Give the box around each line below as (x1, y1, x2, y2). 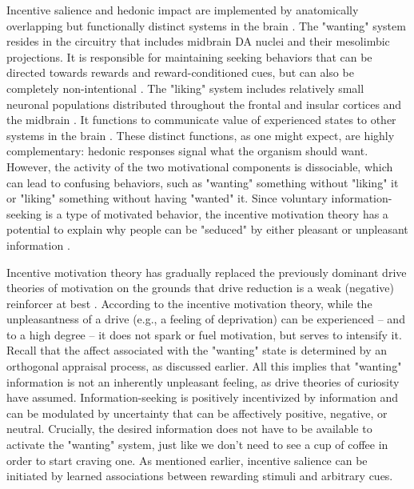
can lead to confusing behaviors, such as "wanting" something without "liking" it (6, 174, 399, 190)
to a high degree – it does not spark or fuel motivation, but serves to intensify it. (6, 326, 402, 343)
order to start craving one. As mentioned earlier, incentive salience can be (6, 451, 368, 468)
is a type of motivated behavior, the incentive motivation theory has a (45, 205, 388, 222)
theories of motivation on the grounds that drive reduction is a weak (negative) (6, 279, 394, 296)
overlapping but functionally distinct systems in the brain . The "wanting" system (6, 17, 406, 34)
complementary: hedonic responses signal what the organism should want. (6, 142, 368, 159)
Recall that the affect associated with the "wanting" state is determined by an (6, 342, 388, 359)
